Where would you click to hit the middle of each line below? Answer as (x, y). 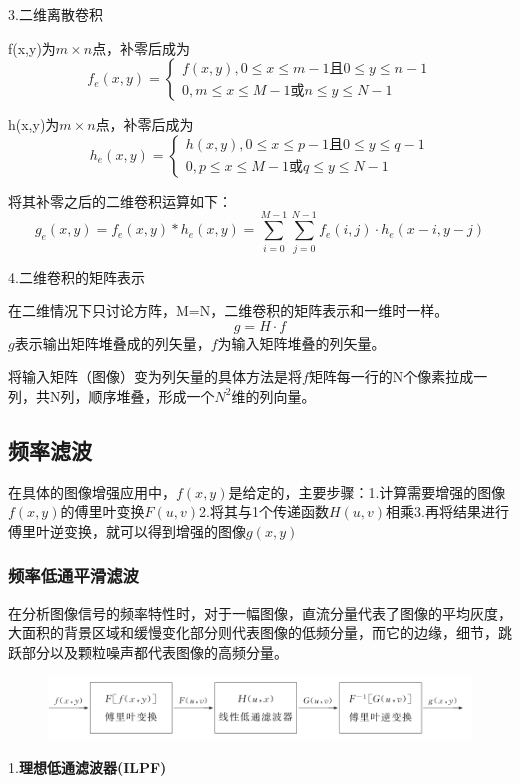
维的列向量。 (273, 395)
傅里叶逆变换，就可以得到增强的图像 (127, 530)
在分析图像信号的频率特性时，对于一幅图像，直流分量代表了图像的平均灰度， (260, 612)
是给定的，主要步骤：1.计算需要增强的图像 (367, 491)
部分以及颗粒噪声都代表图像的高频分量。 (154, 651)
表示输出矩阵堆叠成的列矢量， (112, 342)
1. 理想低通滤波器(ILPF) (87, 766)
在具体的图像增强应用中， (92, 491)
